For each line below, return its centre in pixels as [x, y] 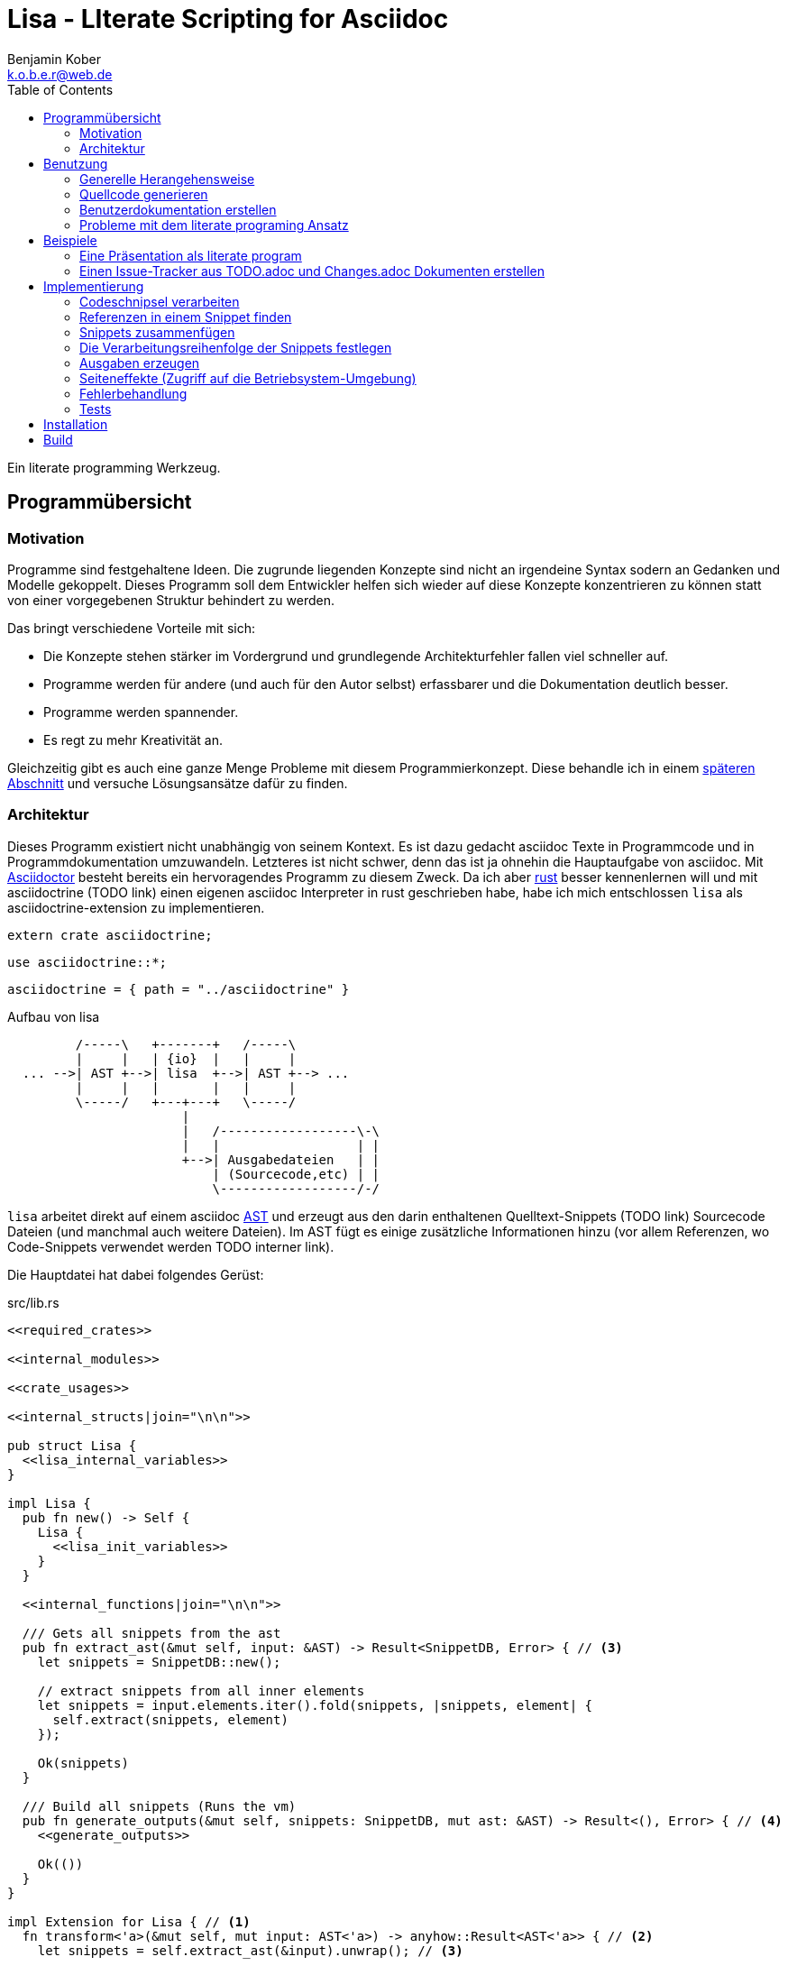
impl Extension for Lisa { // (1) [129, 1921]
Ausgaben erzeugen [140, 363]
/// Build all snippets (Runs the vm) [159, 1806]
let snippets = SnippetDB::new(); [159, 1662]
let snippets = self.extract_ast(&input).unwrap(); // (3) [250, 1950]
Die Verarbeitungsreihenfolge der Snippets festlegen [236, 347]
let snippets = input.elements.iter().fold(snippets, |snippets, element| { [315, 1705]
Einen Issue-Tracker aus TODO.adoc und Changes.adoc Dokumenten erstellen [312, 271]
